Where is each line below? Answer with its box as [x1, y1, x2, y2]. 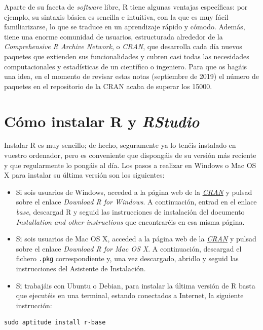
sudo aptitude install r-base [4, 319, 106, 326]
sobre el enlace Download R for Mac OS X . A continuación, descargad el [16, 243, 242, 254]
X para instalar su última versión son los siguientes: [4, 170, 165, 180]
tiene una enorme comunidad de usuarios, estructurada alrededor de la [4, 31, 223, 42]
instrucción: [16, 300, 52, 310]
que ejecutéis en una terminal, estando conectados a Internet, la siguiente [16, 290, 244, 301]
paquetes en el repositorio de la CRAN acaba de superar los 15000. [4, 80, 212, 91]
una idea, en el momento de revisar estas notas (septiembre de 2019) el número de [4, 71, 259, 81]
